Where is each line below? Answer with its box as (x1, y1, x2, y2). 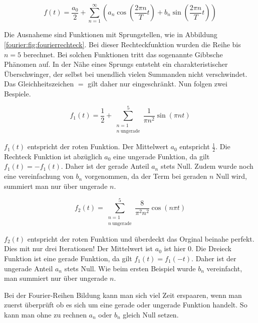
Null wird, (216, 171, 247, 181)
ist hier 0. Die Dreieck (164, 243, 231, 254)
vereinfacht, (206, 263, 242, 273)
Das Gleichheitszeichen (4, 78, 74, 89)
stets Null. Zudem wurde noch (160, 161, 253, 171)
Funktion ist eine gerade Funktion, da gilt (4, 253, 132, 263)
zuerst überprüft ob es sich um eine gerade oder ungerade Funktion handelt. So (4, 299, 247, 310)
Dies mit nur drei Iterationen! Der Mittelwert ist (4, 243, 153, 254)
